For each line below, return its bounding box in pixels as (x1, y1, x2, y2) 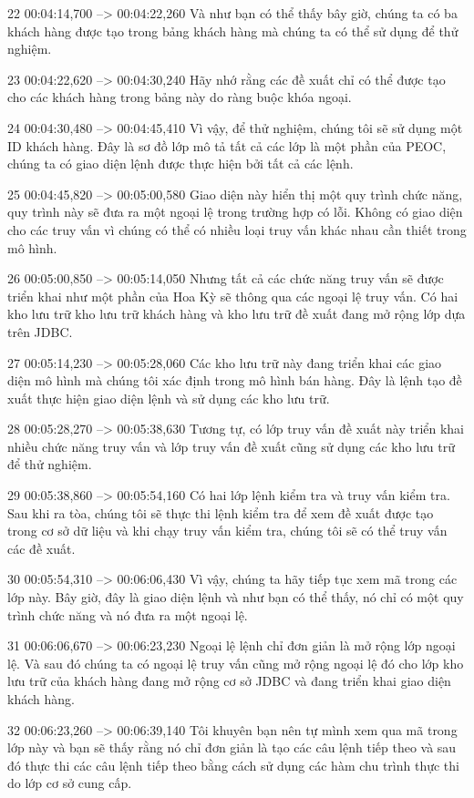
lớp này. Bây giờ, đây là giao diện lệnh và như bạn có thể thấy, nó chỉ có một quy (7, 588, 464, 607)
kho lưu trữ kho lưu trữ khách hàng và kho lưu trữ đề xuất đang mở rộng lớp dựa (7, 304, 466, 323)
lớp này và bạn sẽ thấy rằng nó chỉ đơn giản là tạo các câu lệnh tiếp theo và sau (7, 738, 457, 757)
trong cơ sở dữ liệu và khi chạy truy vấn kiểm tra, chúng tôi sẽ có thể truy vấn (7, 521, 448, 540)
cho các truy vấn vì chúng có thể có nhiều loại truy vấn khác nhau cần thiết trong (7, 220, 467, 239)
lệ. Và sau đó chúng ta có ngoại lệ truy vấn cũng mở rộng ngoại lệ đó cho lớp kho (7, 653, 464, 672)
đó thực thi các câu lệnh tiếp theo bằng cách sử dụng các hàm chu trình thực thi (7, 755, 459, 774)
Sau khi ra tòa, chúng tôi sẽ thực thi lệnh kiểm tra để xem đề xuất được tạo (7, 503, 434, 522)
